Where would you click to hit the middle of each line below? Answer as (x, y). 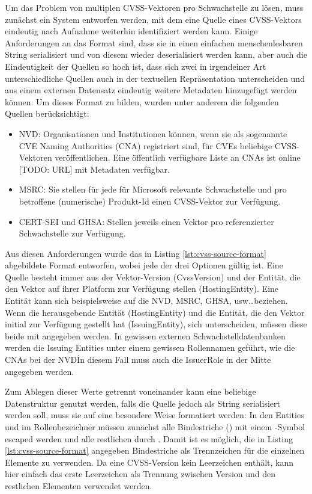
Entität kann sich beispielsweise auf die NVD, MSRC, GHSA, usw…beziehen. (146, 301)
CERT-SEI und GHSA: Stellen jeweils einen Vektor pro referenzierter (146, 221)
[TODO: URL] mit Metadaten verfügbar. (94, 169)
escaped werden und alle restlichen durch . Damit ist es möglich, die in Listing (149, 438)
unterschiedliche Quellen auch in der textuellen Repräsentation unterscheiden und (155, 78)
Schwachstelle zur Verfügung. (72, 233)
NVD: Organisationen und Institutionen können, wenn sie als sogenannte (153, 133)
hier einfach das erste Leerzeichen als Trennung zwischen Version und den (140, 474)
